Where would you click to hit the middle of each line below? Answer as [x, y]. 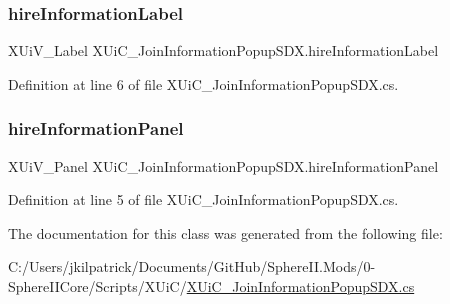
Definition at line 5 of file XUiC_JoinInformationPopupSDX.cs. [203, 199]
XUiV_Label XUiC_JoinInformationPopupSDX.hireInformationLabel [223, 50]
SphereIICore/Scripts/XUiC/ [97, 286]
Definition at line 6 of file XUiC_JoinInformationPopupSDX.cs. [203, 83]
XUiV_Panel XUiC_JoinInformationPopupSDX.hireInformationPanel [223, 165]
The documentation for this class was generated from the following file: [225, 232]
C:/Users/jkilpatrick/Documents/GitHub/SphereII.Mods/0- [192, 266]
